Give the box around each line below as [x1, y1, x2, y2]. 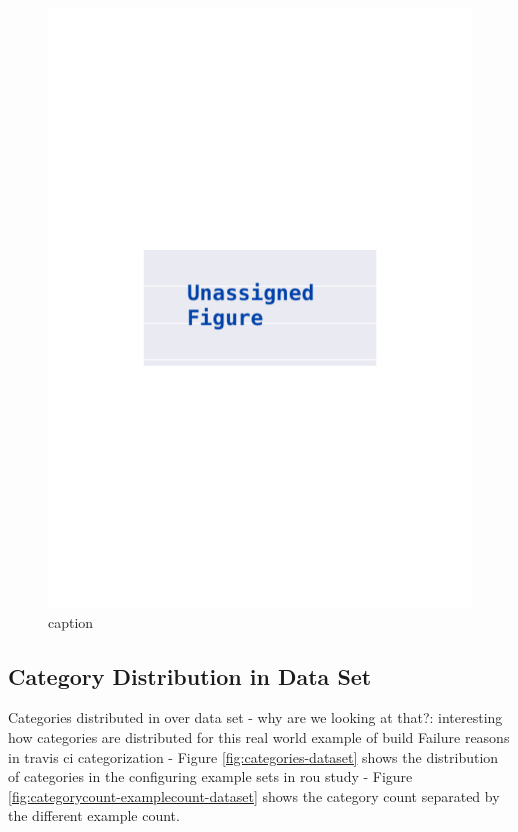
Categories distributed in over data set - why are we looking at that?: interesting [8, 707, 503, 728]
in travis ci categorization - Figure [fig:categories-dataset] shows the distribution [8, 746, 499, 767]
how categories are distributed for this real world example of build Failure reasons [8, 726, 510, 747]
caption [48, 611, 94, 632]
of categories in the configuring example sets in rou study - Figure [8, 766, 413, 787]
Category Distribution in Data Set [8, 660, 372, 691]
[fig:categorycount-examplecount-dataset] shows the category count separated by [8, 785, 500, 806]
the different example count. [8, 805, 180, 826]
